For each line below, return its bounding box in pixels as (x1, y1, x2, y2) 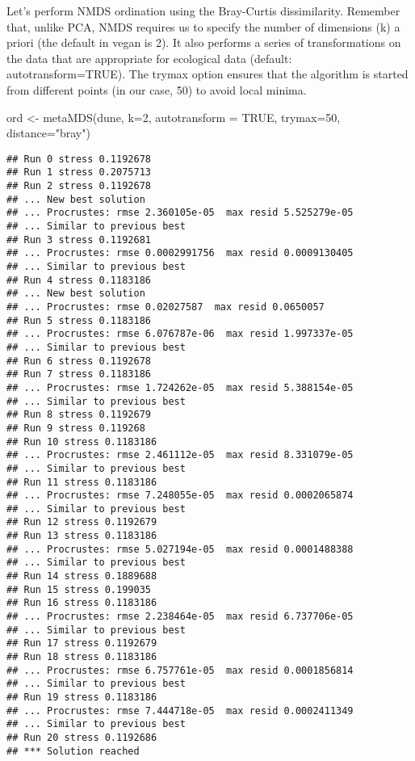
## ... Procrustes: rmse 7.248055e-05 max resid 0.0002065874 (6, 490, 354, 502)
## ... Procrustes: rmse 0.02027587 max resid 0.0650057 (6, 301, 325, 313)
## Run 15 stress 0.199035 (6, 583, 151, 595)
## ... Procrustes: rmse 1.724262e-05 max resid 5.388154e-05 (6, 381, 354, 393)
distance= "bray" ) (6, 124, 90, 141)
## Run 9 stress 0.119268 (6, 422, 145, 434)
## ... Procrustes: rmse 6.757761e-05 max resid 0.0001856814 (6, 664, 354, 676)
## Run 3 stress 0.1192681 (6, 233, 151, 246)
